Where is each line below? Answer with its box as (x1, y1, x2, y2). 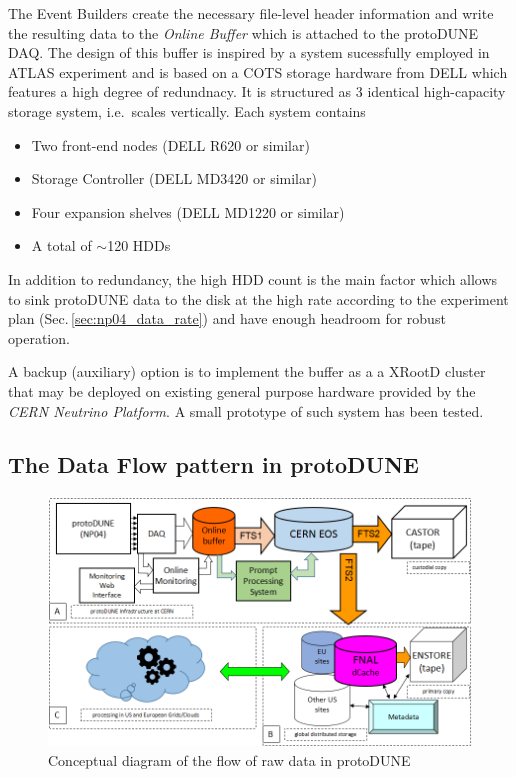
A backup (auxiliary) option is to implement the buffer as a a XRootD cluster (8, 361, 486, 382)
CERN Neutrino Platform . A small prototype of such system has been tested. (8, 400, 484, 421)
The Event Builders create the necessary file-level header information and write (8, 3, 494, 23)
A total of (31, 235, 92, 256)
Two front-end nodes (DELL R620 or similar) (31, 134, 310, 155)
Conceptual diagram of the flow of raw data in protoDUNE (48, 749, 411, 770)
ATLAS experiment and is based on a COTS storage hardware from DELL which (8, 61, 508, 82)
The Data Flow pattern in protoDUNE (8, 449, 419, 480)
